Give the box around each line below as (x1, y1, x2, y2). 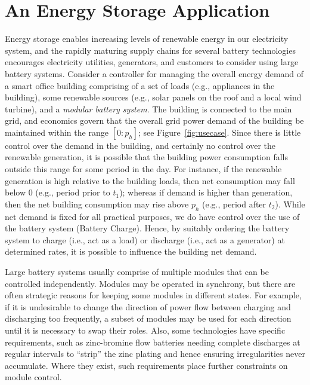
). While (275, 197, 305, 210)
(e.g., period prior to (35, 186, 110, 198)
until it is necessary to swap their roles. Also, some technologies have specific (5, 323, 286, 336)
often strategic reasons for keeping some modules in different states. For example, (5, 289, 302, 301)
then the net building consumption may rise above (5, 197, 189, 210)
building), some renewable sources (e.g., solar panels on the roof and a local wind (5, 91, 302, 103)
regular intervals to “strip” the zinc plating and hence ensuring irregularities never (5, 347, 305, 360)
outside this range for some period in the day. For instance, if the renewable (5, 163, 282, 175)
